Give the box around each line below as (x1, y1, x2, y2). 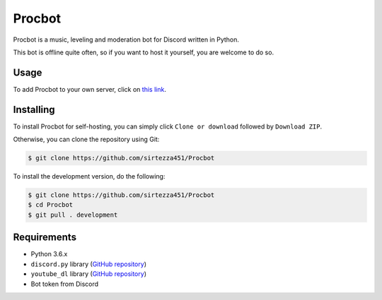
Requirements (13, 232, 77, 244)
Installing (13, 103, 56, 116)
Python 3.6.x (30, 250, 68, 258)
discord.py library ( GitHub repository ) (30, 260, 146, 268)
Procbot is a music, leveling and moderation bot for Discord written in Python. (13, 35, 240, 44)
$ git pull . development (28, 210, 118, 219)
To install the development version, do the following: (13, 172, 166, 181)
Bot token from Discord (30, 280, 99, 288)
